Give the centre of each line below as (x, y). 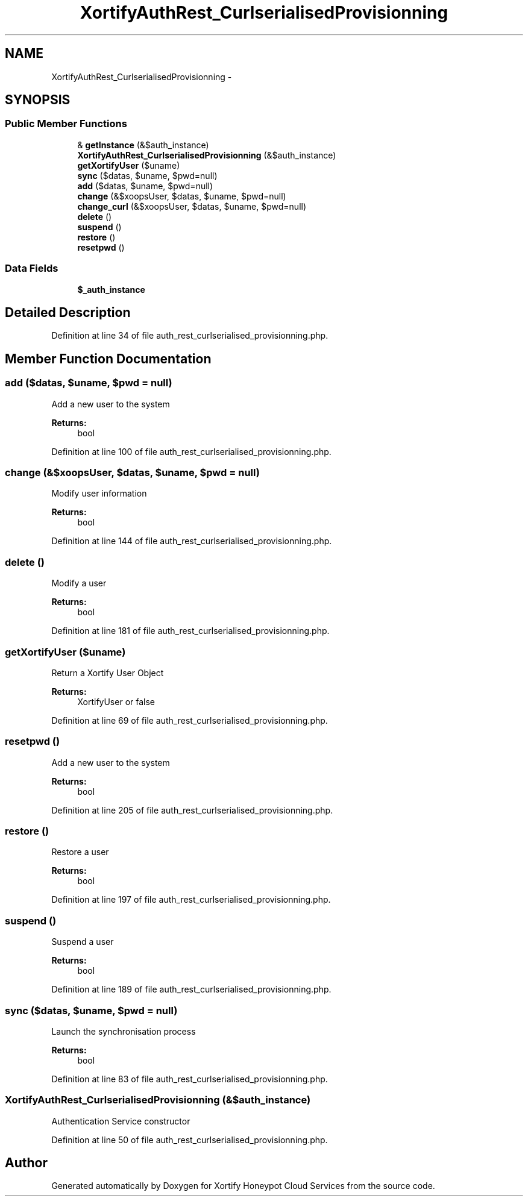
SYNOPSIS (38, 100)
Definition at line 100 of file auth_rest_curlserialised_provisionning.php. (191, 451)
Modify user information (99, 494)
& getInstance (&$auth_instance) (143, 145)
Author (26, 1163)
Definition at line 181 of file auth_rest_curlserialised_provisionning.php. (190, 631)
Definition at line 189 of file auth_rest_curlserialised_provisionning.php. (191, 989)
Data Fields (32, 268)
